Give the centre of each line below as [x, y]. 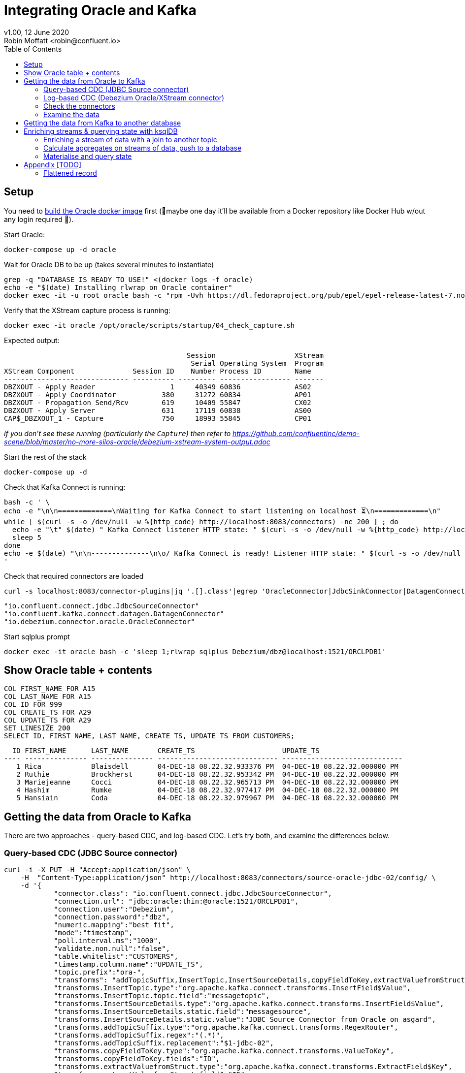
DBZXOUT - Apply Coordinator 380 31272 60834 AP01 [158, 394]
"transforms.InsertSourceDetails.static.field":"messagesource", [183, 1012]
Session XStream [255, 355]
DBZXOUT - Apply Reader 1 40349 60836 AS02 [158, 387]
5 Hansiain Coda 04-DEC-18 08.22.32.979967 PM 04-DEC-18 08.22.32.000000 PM [207, 798]
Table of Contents [33, 49]
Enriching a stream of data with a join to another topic [130, 139]
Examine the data [71, 114]
